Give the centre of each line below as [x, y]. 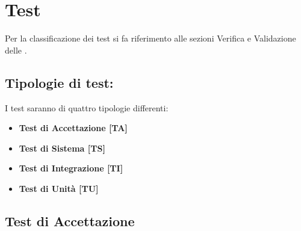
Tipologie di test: [59, 82]
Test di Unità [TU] [59, 188]
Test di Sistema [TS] [62, 148]
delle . [16, 50]
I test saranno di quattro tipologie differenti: [87, 107]
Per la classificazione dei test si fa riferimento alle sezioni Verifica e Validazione [150, 38]
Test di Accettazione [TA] [73, 128]
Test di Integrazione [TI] [71, 168]
